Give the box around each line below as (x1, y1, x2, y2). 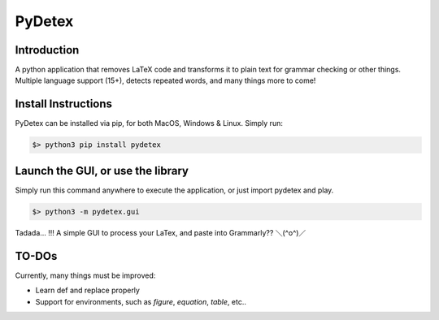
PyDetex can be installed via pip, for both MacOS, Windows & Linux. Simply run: (15, 119, 284, 128)
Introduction (15, 43, 80, 57)
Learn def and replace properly (35, 285, 140, 296)
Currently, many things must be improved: (15, 270, 156, 280)
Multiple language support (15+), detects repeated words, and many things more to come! (15, 76, 316, 85)
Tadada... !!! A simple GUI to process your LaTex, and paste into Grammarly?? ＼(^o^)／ (15, 227, 306, 237)
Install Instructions (15, 97, 113, 111)
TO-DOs (15, 249, 58, 263)
